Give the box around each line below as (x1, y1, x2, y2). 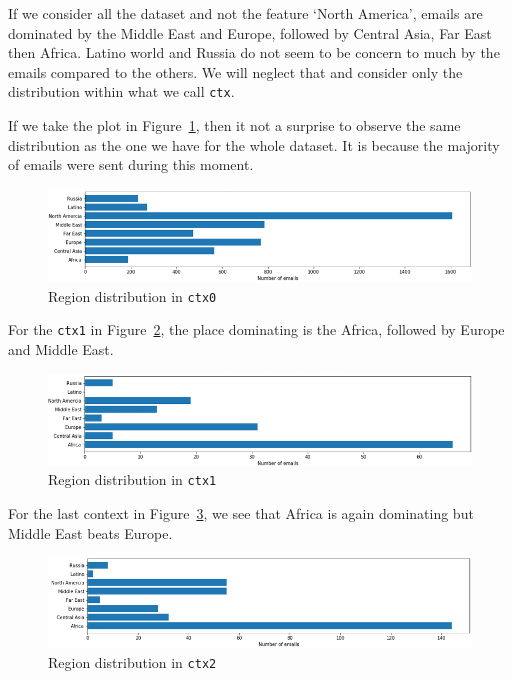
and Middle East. (8, 339, 114, 360)
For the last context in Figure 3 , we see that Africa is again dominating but (8, 502, 474, 523)
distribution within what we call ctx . (8, 81, 235, 102)
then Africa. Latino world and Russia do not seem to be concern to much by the (8, 42, 500, 63)
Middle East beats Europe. (8, 522, 173, 543)
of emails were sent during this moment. (8, 154, 254, 175)
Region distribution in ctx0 (48, 285, 217, 306)
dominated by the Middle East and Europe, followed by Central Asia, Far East (8, 22, 492, 43)
